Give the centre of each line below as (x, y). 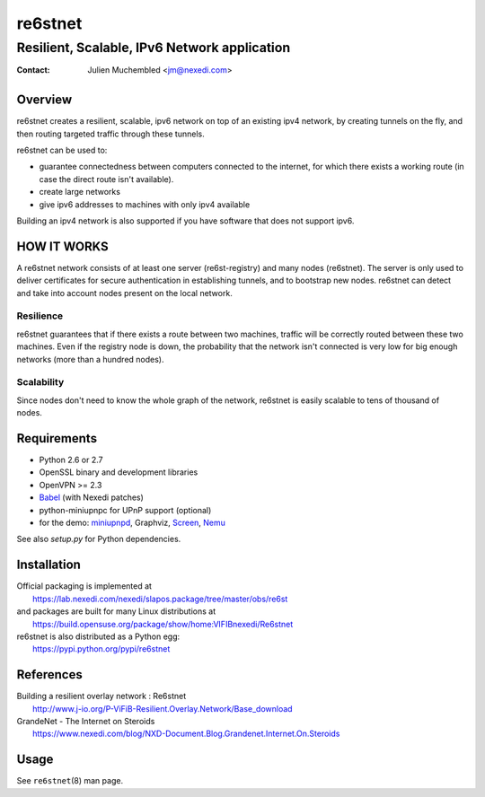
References (49, 674)
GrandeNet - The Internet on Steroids (86, 721)
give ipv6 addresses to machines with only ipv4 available (145, 204)
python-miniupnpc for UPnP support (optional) (125, 510)
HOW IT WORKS (62, 246)
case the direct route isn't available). (106, 179)
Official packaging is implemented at (84, 586)
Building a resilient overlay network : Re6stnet (101, 696)
